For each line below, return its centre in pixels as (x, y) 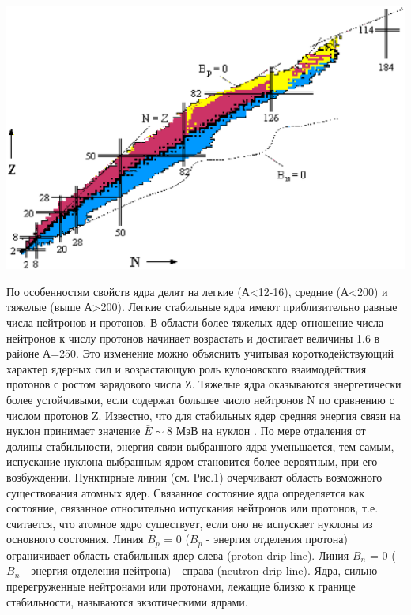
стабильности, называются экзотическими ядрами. (127, 601)
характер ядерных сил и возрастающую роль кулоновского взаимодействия (187, 368)
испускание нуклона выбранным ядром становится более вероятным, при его (192, 461)
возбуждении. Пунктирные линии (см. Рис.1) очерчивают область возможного (194, 476)
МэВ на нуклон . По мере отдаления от (271, 431)
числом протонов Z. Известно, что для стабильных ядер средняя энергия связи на (204, 415)
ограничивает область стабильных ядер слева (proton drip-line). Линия (178, 555)
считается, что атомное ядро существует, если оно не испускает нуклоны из (190, 523)
